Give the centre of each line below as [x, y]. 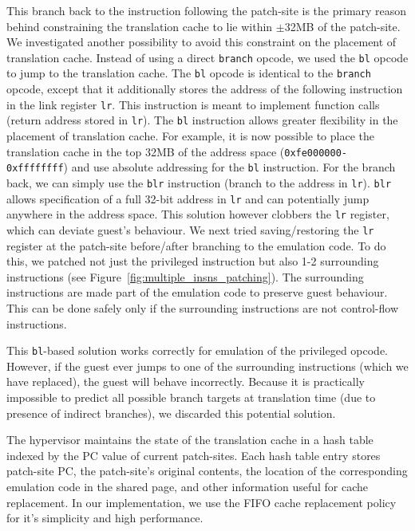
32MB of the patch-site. [342, 26]
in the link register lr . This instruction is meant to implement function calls [193, 104]
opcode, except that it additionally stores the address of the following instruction [205, 89]
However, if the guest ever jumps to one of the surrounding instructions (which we [207, 366]
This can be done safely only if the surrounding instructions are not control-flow [203, 307]
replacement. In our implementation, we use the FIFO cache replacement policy [202, 502]
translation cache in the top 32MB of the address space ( [146, 151]
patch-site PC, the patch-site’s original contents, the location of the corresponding [207, 471]
